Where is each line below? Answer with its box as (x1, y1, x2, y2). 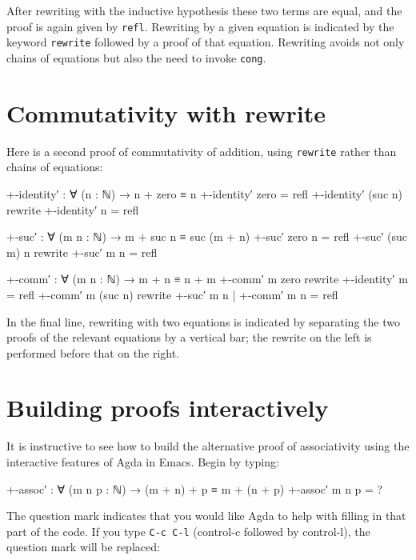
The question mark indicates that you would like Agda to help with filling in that (6, 507, 406, 524)
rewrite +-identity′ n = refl (6, 201, 139, 218)
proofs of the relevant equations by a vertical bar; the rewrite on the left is (6, 329, 372, 346)
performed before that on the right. (6, 344, 180, 361)
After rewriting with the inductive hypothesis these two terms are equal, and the (6, 2, 402, 18)
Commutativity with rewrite (6, 96, 326, 129)
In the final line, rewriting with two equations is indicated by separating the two (6, 313, 400, 330)
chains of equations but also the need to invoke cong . (6, 49, 266, 66)
